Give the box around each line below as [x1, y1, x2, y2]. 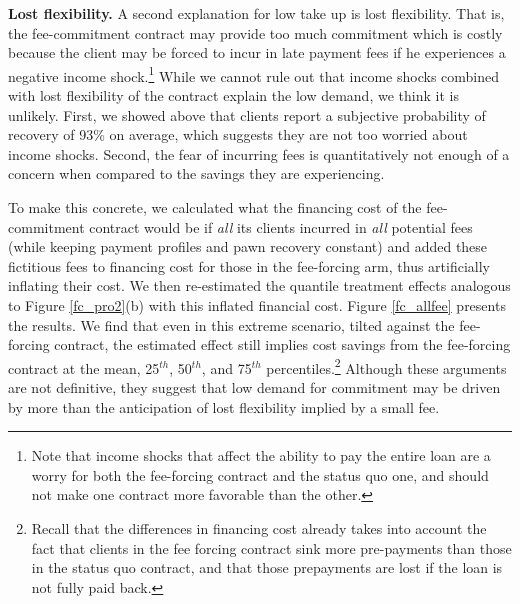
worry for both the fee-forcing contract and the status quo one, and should [31, 464, 489, 485]
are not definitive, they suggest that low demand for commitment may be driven [8, 377, 501, 397]
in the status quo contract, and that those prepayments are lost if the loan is [31, 557, 503, 578]
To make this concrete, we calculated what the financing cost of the [8, 197, 422, 217]
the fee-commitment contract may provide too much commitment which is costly [8, 22, 503, 43]
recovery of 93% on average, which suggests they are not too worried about [8, 124, 468, 145]
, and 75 [201, 357, 252, 378]
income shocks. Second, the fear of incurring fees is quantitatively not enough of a [8, 143, 510, 164]
